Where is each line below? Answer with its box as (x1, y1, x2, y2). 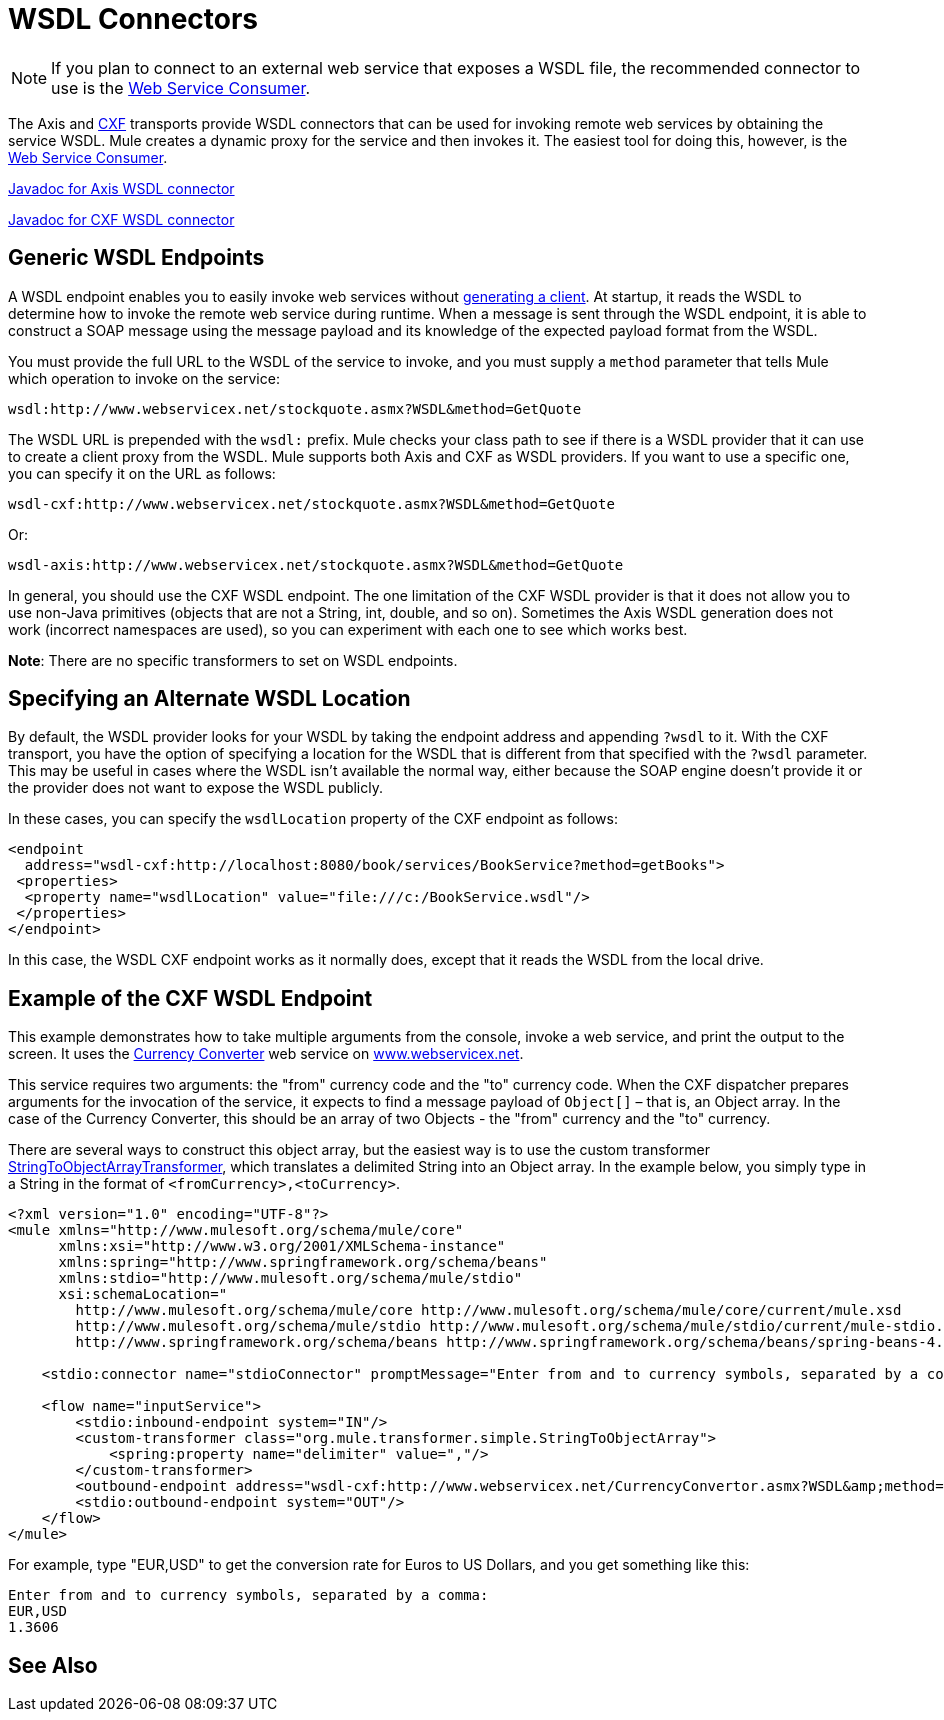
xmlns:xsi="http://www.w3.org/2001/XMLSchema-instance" (58, 1238, 506, 1255)
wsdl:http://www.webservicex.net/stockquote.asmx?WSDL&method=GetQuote (8, 400, 582, 417)
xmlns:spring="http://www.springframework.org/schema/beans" (58, 1254, 548, 1271)
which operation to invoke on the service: (8, 369, 280, 387)
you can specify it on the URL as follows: (8, 464, 276, 482)
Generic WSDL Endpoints (8, 245, 265, 271)
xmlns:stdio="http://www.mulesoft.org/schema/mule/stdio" (58, 1270, 523, 1287)
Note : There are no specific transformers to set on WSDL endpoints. (8, 651, 458, 669)
